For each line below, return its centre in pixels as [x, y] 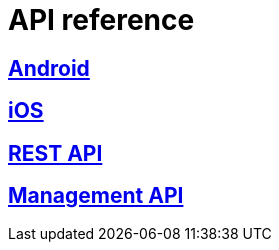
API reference [101, 20]
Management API [96, 196]
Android [49, 68]
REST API [55, 153]
